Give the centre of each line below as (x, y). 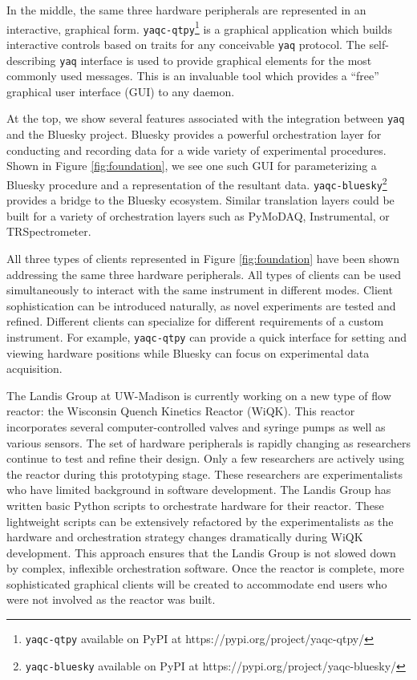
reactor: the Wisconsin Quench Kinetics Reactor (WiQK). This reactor (181, 411)
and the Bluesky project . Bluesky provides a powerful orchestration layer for (194, 134)
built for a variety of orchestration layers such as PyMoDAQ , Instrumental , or (198, 215)
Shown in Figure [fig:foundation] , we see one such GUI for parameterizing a (192, 166)
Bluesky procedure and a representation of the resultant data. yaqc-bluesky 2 (197, 183)
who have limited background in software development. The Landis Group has (199, 490)
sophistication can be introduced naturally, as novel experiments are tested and (201, 305)
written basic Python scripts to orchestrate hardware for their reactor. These (195, 505)
